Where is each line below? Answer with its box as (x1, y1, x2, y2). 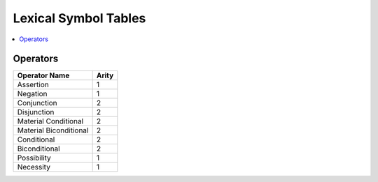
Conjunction (17, 98, 57, 108)
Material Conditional (17, 116, 84, 126)
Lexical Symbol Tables (13, 10, 146, 26)
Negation (17, 89, 48, 99)
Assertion (17, 80, 49, 90)
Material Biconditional (17, 126, 89, 135)
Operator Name (17, 70, 70, 80)
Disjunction (17, 107, 55, 117)
